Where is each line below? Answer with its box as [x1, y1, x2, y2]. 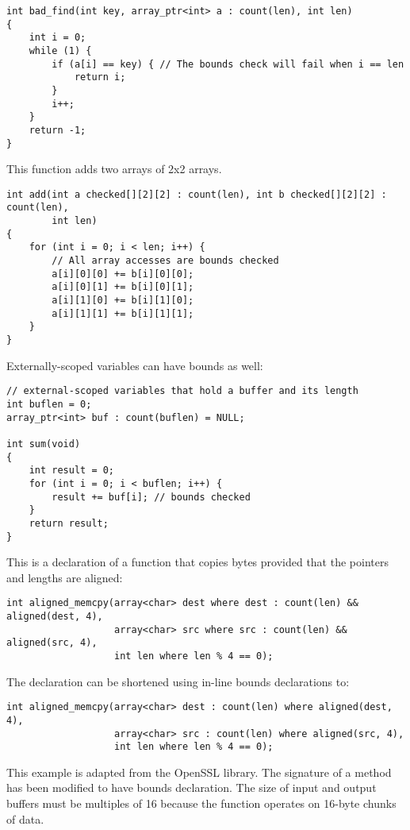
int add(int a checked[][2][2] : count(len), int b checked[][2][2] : [6, 188, 387, 200]
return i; [74, 71, 126, 83]
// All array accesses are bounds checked [52, 255, 279, 267]
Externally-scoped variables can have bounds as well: [6, 357, 263, 373]
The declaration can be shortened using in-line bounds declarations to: [6, 673, 350, 689]
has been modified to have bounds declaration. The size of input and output [6, 779, 377, 796]
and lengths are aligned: [6, 569, 123, 585]
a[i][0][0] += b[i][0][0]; [52, 268, 194, 280]
